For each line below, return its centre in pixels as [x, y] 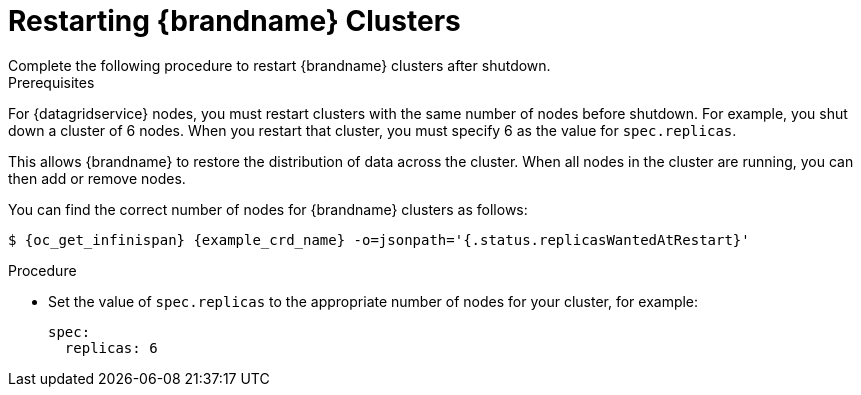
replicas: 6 [111, 347]
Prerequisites [51, 82]
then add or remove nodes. [97, 178]
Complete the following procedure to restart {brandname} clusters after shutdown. [279, 65]
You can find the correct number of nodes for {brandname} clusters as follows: [268, 209]
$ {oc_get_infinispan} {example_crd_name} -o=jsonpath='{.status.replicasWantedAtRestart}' [379, 239]
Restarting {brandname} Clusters [234, 21]
